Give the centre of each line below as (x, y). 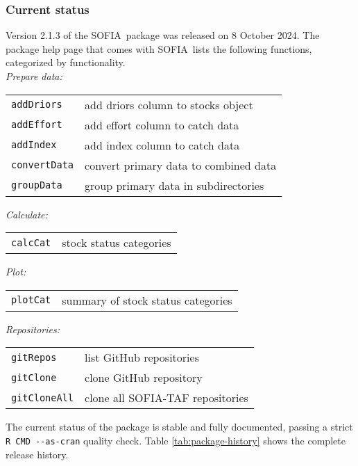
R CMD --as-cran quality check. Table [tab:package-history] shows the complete (176, 440)
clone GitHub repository (144, 378)
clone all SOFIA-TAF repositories (167, 398)
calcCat (31, 242)
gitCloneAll (43, 397)
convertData (43, 165)
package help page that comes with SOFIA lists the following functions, (159, 48)
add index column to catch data (162, 145)
